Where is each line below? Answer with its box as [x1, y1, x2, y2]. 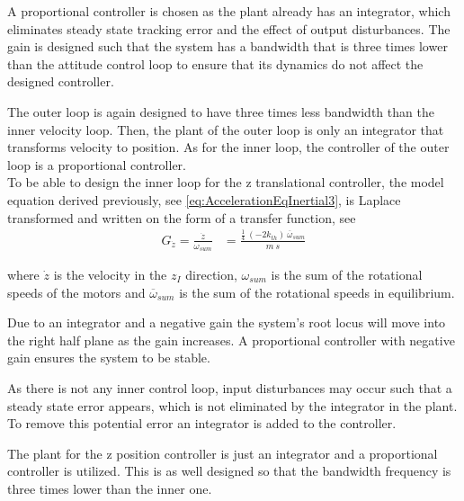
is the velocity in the [53, 264, 167, 283]
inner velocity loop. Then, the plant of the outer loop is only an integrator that [7, 120, 444, 139]
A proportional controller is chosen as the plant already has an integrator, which [7, 2, 451, 20]
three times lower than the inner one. [7, 479, 212, 497]
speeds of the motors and [7, 282, 146, 301]
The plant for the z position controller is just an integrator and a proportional [7, 443, 438, 462]
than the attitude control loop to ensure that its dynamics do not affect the [7, 54, 424, 73]
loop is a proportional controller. [7, 155, 186, 174]
